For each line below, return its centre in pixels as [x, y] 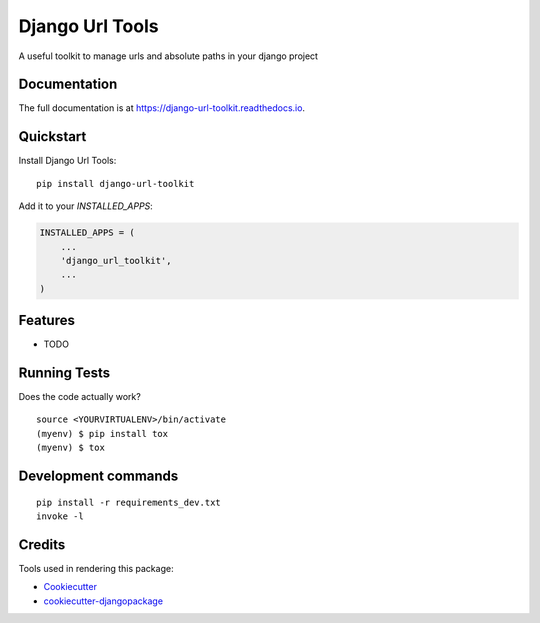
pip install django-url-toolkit [115, 183]
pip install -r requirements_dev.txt [129, 502]
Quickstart [52, 136]
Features [46, 320]
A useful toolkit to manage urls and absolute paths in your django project [168, 56]
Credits [42, 544]
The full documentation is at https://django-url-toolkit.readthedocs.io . [161, 108]
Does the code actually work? [80, 397]
